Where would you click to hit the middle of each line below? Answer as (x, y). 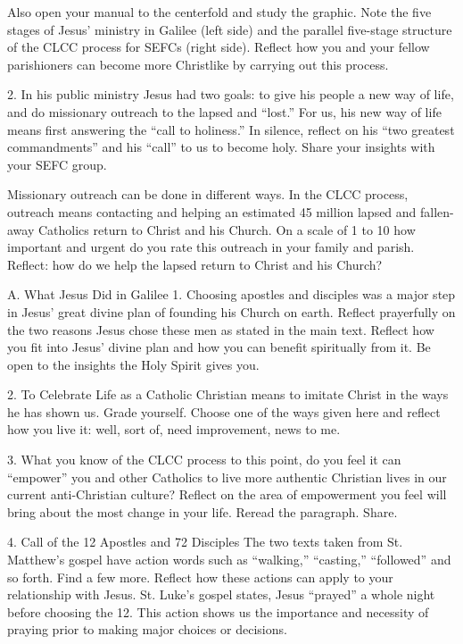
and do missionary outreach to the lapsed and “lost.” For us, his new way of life (224, 111)
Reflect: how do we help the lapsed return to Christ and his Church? (195, 264)
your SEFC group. (57, 164)
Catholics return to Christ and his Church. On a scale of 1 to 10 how (227, 229)
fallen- (437, 211)
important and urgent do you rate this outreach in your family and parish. (211, 247)
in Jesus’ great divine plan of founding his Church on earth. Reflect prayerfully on (231, 311)
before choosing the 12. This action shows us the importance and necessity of (218, 611)
